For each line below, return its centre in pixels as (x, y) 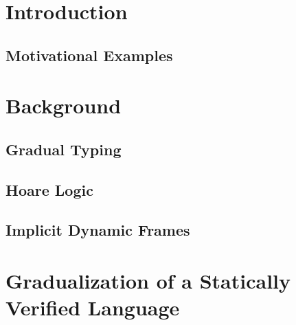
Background (64, 105)
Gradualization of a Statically (148, 281)
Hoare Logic (49, 189)
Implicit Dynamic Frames (98, 230)
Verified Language (93, 307)
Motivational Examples (89, 55)
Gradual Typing (64, 149)
